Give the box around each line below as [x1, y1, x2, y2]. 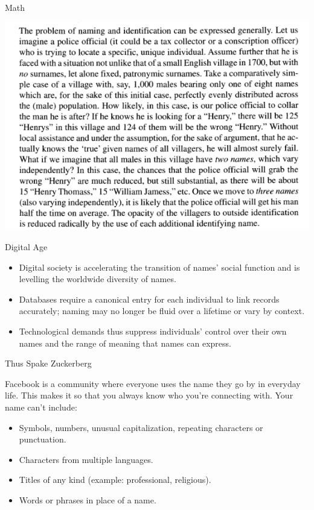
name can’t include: [5, 401, 77, 413]
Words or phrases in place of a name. [19, 493, 156, 506]
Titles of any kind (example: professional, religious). [19, 473, 211, 486]
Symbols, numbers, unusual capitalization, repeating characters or [19, 421, 263, 433]
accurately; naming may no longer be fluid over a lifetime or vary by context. [19, 304, 305, 317]
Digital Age [5, 241, 48, 253]
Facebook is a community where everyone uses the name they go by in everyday [5, 377, 301, 389]
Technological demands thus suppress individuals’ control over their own [19, 325, 287, 338]
